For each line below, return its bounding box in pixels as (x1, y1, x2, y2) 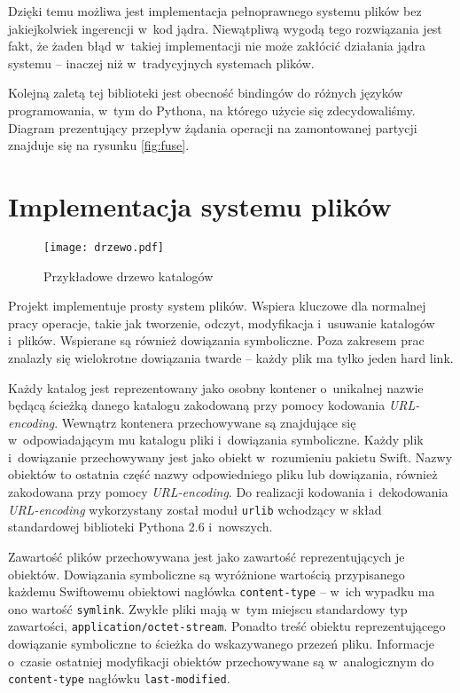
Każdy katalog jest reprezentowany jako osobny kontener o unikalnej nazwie (8, 378, 424, 397)
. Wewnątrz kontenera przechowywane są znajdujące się (54, 413, 356, 431)
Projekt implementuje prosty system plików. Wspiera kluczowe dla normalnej (8, 296, 426, 315)
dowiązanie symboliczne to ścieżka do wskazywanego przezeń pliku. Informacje (8, 634, 434, 653)
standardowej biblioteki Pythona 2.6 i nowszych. (8, 517, 273, 536)
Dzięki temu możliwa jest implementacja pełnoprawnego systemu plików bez (8, 2, 422, 20)
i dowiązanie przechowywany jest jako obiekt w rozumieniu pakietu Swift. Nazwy (8, 447, 453, 466)
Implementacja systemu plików (8, 187, 392, 224)
